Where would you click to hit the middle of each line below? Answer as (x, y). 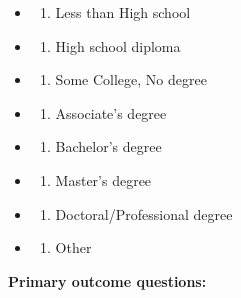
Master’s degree (103, 179)
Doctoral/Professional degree (144, 213)
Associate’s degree (111, 112)
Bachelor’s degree (108, 146)
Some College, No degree (131, 79)
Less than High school (123, 12)
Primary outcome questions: (107, 280)
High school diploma (118, 45)
